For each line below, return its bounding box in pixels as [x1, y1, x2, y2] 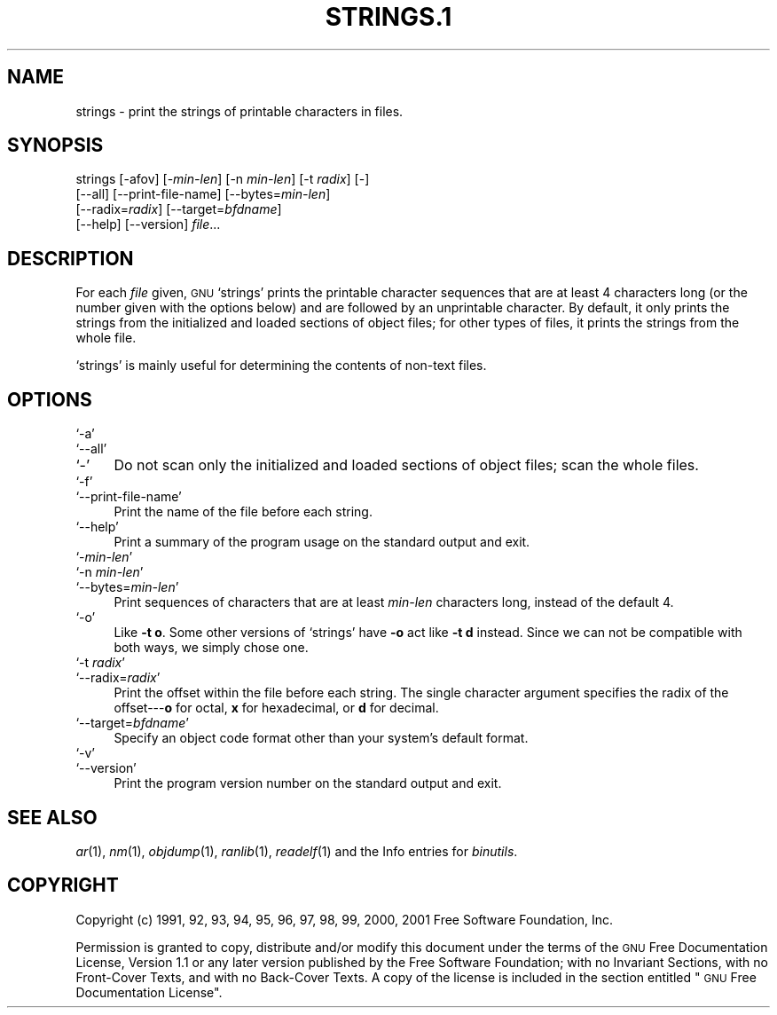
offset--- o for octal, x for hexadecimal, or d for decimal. [114, 700, 439, 716]
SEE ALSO [7, 806, 98, 829]
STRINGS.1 [325, 2, 452, 32]
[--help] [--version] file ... [75, 216, 221, 232]
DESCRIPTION [7, 247, 134, 270]
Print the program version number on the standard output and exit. [114, 775, 502, 791]
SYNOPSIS [7, 134, 104, 157]
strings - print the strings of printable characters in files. [75, 103, 404, 119]
